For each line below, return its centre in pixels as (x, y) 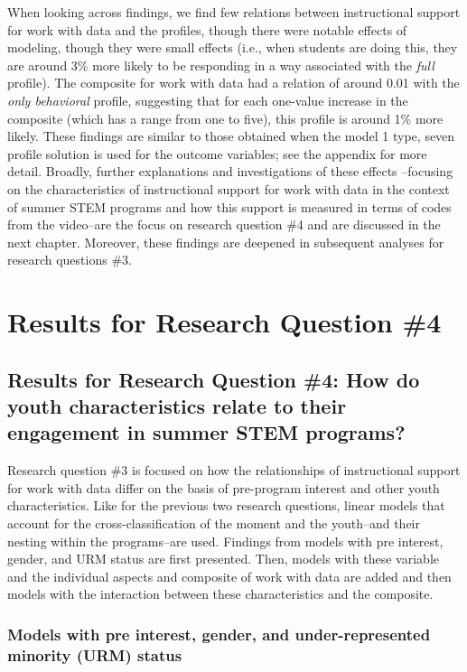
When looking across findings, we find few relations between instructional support (234, 12)
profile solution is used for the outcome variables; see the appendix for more (217, 153)
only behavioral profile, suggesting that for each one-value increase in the (208, 100)
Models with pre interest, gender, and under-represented (219, 634)
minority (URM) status (95, 654)
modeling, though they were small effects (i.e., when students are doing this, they (233, 47)
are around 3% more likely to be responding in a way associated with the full (221, 65)
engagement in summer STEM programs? (206, 432)
